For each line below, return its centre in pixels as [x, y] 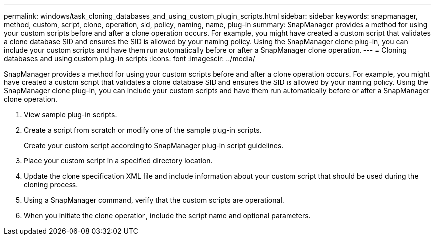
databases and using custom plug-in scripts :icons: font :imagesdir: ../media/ [130, 58]
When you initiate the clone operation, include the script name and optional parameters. [167, 215]
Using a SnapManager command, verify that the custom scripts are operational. [154, 200]
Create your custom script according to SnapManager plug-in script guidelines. [154, 145]
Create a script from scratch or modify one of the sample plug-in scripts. [143, 130]
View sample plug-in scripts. [71, 115]
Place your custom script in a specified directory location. [118, 161]
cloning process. [51, 185]
